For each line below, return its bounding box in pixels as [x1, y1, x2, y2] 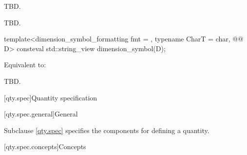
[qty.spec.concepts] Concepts [4, 141, 86, 152]
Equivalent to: [4, 59, 46, 70]
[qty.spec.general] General [4, 109, 78, 119]
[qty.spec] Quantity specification [4, 92, 97, 102]
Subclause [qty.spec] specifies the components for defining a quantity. [4, 125, 209, 135]
